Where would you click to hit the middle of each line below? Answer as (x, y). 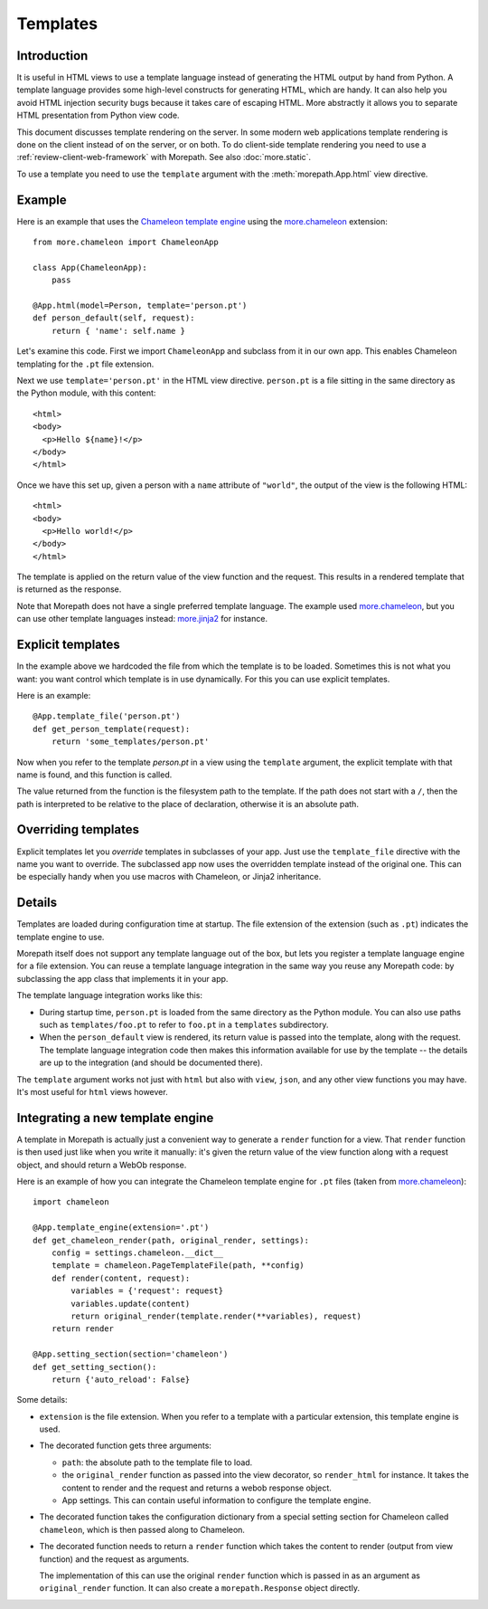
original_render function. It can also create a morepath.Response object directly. (200, 1588)
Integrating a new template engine (115, 1118)
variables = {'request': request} (147, 1291)
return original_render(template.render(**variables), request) (216, 1316)
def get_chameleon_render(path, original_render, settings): (171, 1240)
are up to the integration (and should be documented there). (151, 1062)
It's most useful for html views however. (92, 1091)
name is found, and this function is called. (94, 775)
